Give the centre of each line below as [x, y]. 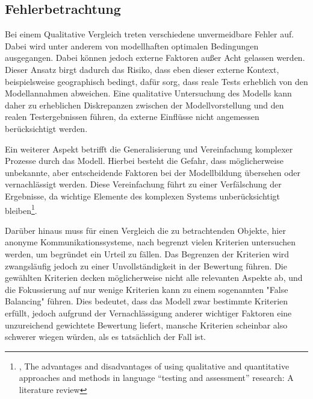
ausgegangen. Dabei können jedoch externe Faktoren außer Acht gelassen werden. [155, 58]
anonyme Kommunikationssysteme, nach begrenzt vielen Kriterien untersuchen [150, 242]
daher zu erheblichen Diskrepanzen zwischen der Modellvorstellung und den [144, 105]
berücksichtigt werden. [46, 128]
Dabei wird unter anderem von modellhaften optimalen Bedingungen [132, 46]
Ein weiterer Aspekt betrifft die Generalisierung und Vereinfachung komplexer [149, 149]
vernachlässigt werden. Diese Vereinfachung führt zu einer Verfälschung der [143, 184]
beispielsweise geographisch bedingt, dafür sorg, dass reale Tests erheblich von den [156, 81]
